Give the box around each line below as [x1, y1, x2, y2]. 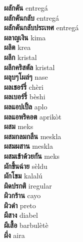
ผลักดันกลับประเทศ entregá [4, 22, 79, 33]
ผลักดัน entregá [4, 3, 48, 13]
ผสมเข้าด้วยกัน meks [4, 150, 60, 161]
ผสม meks [4, 121, 33, 132]
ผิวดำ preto [4, 200, 36, 210]
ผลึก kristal [4, 51, 37, 62]
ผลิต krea [4, 42, 31, 52]
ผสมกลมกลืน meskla [4, 131, 61, 141]
